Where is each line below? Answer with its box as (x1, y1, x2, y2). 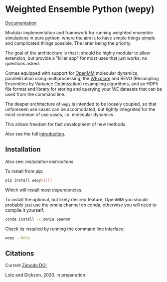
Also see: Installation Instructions (5, 158, 74, 164)
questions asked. (5, 60, 40, 66)
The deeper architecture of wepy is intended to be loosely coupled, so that (5, 101, 157, 107)
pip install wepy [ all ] (5, 178, 52, 183)
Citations (5, 249, 34, 258)
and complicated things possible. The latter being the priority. (5, 40, 132, 46)
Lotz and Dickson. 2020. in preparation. (5, 272, 87, 278)
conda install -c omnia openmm (5, 217, 70, 222)
